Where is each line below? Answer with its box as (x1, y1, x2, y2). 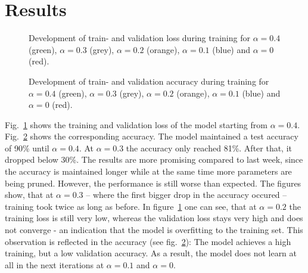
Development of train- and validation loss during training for (29, 32, 250, 44)
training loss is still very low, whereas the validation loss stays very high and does (5, 212, 303, 224)
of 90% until (5, 141, 49, 154)
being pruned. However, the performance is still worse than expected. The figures (5, 176, 301, 189)
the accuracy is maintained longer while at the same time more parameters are (5, 165, 292, 178)
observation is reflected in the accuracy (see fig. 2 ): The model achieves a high (5, 235, 291, 247)
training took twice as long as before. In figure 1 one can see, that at (5, 200, 257, 212)
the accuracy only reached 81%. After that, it (126, 141, 293, 154)
